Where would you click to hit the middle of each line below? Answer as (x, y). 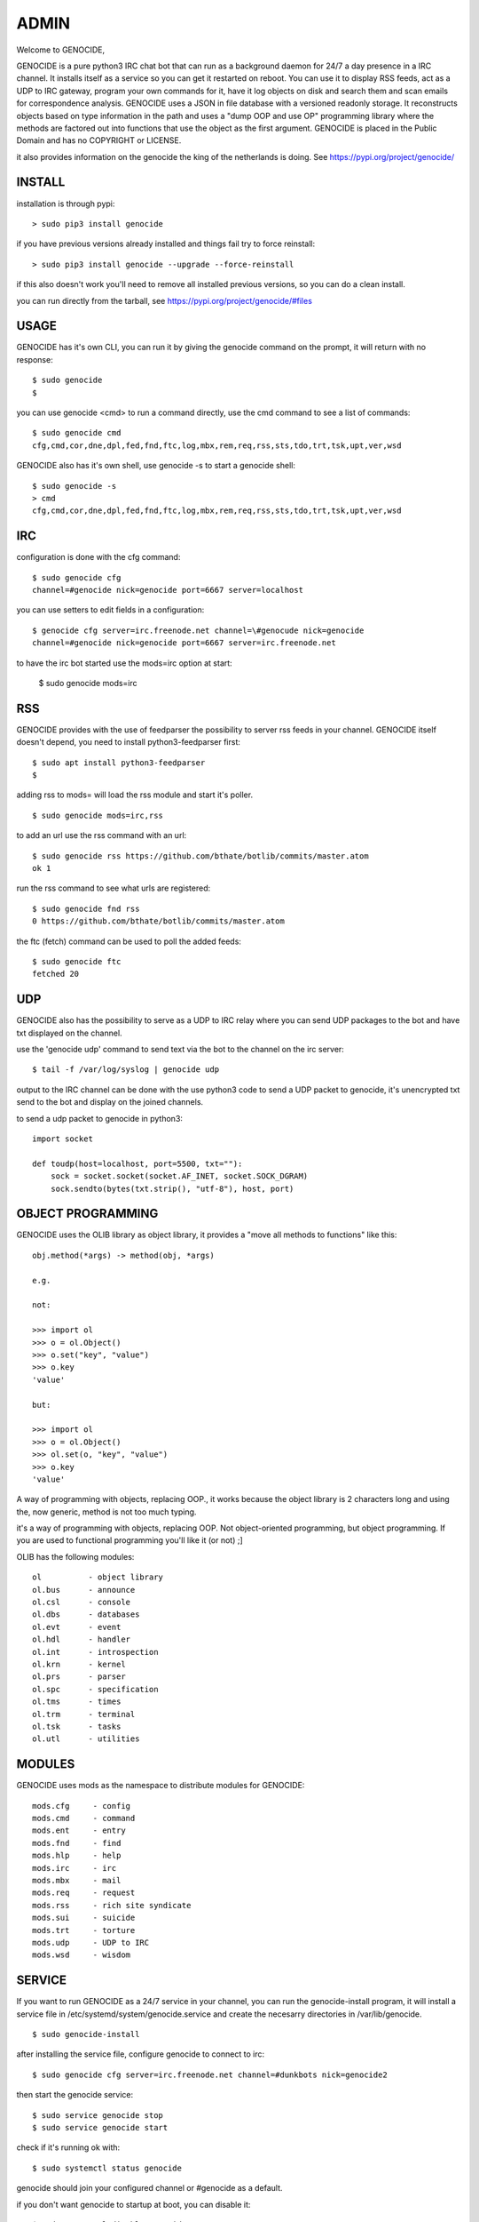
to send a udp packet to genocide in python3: (100, 1118)
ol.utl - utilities (86, 1739)
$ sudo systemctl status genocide (107, 2168)
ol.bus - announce (84, 1590)
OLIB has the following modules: (75, 1556)
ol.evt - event (77, 1627)
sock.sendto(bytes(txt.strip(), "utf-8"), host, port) (172, 1188)
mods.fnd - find (77, 1843)
